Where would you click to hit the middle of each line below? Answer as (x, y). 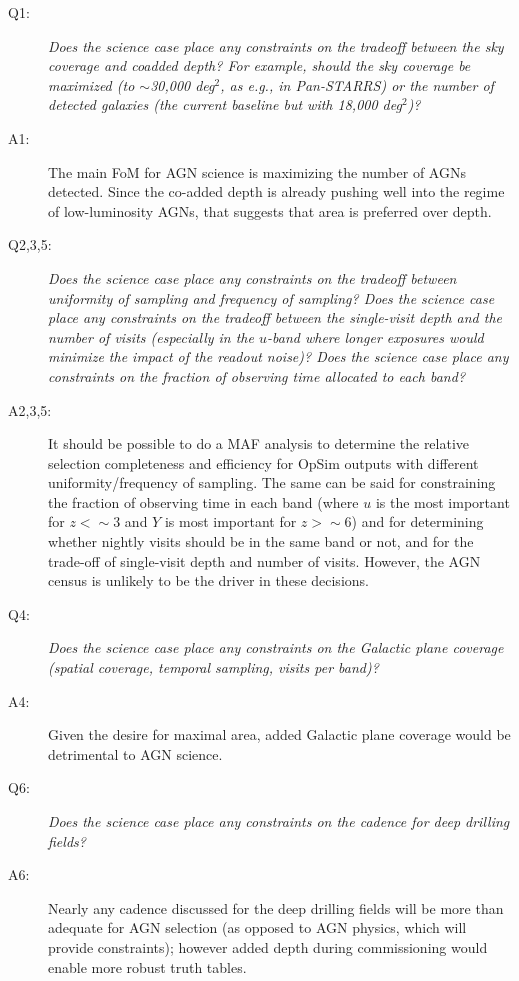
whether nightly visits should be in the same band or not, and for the (261, 541)
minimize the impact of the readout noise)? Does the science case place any (278, 356)
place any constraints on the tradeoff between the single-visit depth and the (275, 317)
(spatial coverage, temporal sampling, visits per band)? (213, 667)
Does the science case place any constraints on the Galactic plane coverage (276, 647)
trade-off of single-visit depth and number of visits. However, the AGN (264, 560)
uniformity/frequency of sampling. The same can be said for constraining (272, 482)
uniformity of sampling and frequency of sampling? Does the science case (271, 297)
